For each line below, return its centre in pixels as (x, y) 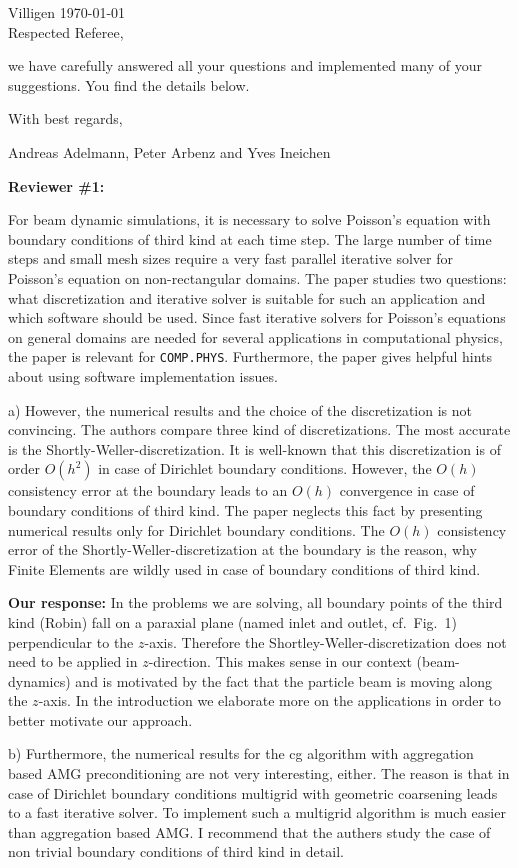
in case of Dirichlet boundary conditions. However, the (265, 468)
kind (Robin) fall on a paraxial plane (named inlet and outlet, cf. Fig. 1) (232, 621)
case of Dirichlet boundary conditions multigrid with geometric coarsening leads (253, 792)
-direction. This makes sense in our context (280, 661)
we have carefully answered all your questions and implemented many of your (245, 65)
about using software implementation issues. (143, 375)
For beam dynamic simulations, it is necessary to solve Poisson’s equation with (249, 219)
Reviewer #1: (56, 185)
